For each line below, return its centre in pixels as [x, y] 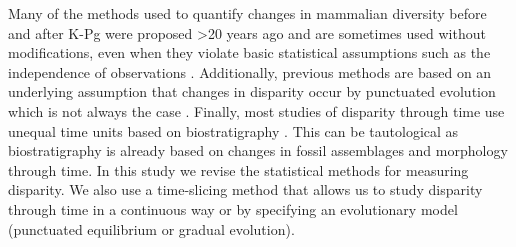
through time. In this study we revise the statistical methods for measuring [238, 169]
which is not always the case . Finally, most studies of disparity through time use [256, 110]
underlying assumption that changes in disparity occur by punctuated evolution [252, 91]
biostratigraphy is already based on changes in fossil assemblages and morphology [258, 150]
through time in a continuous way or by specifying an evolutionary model [233, 208]
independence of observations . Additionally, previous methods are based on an [250, 71]
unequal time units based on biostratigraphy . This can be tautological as [233, 130]
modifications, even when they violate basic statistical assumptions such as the [249, 52]
